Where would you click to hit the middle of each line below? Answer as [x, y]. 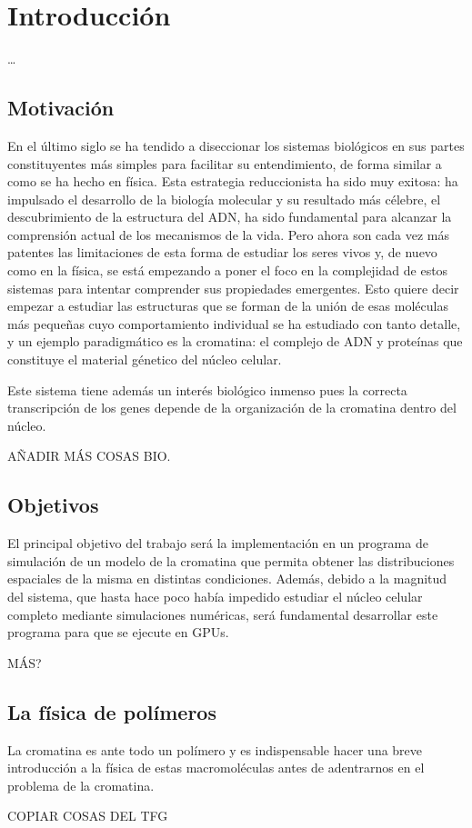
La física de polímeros [112, 711]
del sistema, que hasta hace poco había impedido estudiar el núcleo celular [215, 596]
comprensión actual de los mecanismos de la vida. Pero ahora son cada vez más [229, 234]
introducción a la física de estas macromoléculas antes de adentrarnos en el [216, 768]
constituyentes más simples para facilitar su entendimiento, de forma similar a [225, 163]
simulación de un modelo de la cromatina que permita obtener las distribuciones [231, 560]
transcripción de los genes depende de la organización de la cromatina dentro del [232, 408]
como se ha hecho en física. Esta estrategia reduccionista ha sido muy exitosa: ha [233, 181]
